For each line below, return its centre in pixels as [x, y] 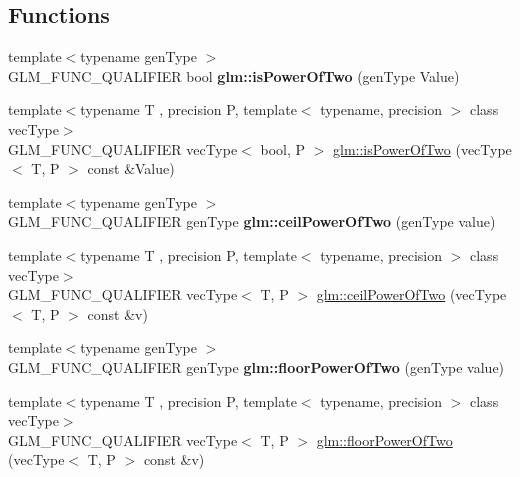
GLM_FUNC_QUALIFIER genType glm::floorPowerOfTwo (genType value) [256, 366]
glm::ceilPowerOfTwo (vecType [411, 294]
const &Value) [131, 168]
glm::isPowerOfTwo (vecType [422, 148]
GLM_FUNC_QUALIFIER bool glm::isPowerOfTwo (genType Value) [234, 75]
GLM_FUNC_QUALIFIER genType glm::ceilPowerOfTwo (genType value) [252, 221]
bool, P [283, 148]
